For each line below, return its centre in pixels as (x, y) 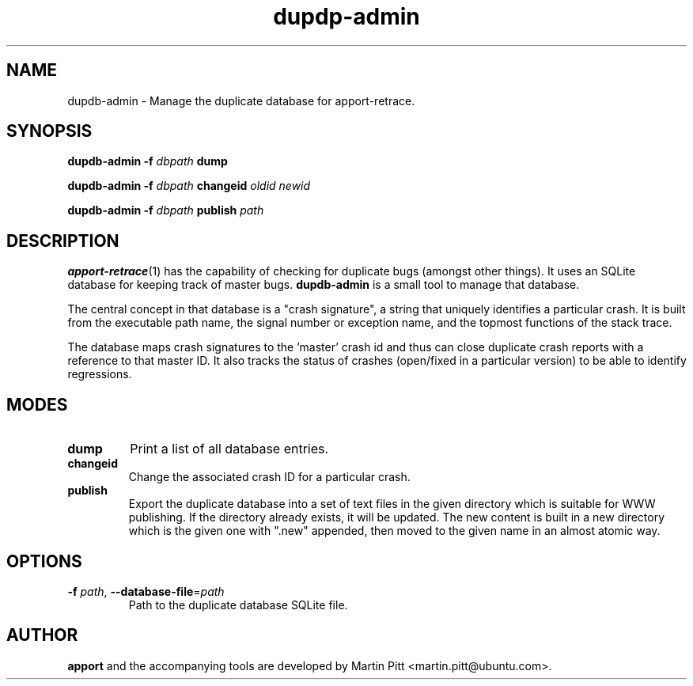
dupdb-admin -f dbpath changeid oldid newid (189, 186)
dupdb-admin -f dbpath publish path (166, 210)
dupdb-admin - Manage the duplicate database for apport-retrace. (241, 100)
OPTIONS (44, 561)
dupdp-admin (346, 17)
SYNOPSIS (49, 131)
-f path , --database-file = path (146, 591)
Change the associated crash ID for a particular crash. (269, 477)
